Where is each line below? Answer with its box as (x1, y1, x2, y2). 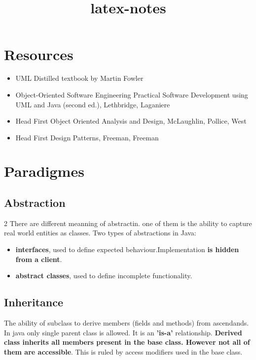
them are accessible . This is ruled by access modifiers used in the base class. (4, 346, 243, 357)
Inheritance (4, 295, 64, 310)
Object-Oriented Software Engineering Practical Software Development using (15, 89, 248, 99)
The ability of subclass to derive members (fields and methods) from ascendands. (4, 318, 249, 328)
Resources (4, 44, 73, 65)
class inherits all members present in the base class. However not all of (4, 337, 250, 347)
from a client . (15, 254, 62, 264)
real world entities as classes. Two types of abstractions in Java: (4, 228, 196, 238)
